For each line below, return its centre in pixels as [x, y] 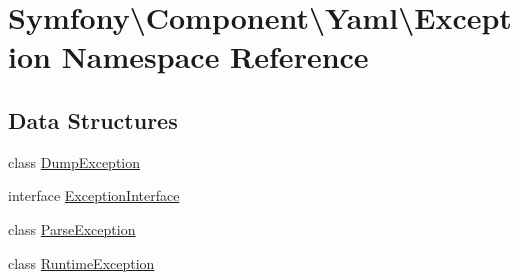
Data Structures [93, 119]
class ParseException [72, 228]
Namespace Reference [215, 56]
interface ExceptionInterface [94, 195]
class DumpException [74, 161]
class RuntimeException [81, 262]
